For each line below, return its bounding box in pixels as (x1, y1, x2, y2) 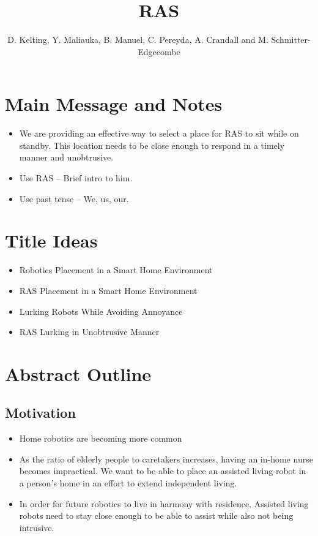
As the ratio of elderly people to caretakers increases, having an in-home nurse (19, 452, 313, 465)
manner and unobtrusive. (19, 151, 114, 164)
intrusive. (19, 521, 54, 534)
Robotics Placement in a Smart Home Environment (19, 263, 213, 276)
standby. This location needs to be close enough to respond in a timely (19, 138, 285, 151)
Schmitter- (271, 33, 311, 46)
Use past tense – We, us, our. (19, 192, 129, 205)
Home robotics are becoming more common (19, 432, 182, 445)
